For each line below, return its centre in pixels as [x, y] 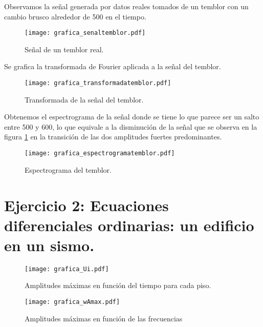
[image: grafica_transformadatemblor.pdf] [98, 83]
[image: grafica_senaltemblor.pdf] [85, 33]
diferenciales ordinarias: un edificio [129, 225]
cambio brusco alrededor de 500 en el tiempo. [75, 16]
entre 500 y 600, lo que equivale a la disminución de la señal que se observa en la [131, 126]
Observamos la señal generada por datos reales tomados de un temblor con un [126, 6]
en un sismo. [49, 245]
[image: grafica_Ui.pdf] [67, 269]
